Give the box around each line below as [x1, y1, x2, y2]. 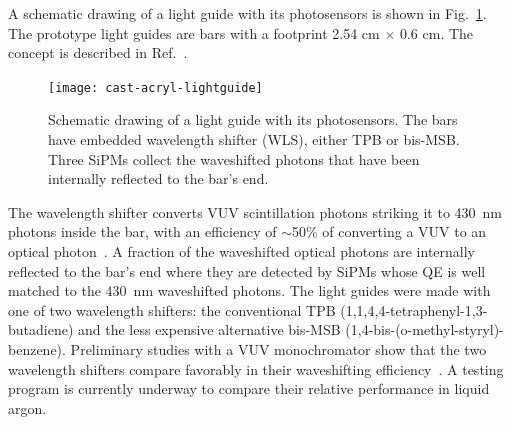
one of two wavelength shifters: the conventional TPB [8, 299, 336, 320]
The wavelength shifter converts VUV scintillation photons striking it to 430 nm [8, 201, 503, 222]
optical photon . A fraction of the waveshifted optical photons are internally [8, 241, 475, 261]
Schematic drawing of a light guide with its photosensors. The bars [48, 109, 458, 130]
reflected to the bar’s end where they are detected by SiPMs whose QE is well [8, 260, 486, 281]
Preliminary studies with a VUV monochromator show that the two [70, 338, 487, 359]
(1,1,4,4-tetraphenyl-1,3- [340, 299, 488, 320]
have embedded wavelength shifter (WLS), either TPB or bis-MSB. [48, 129, 460, 150]
